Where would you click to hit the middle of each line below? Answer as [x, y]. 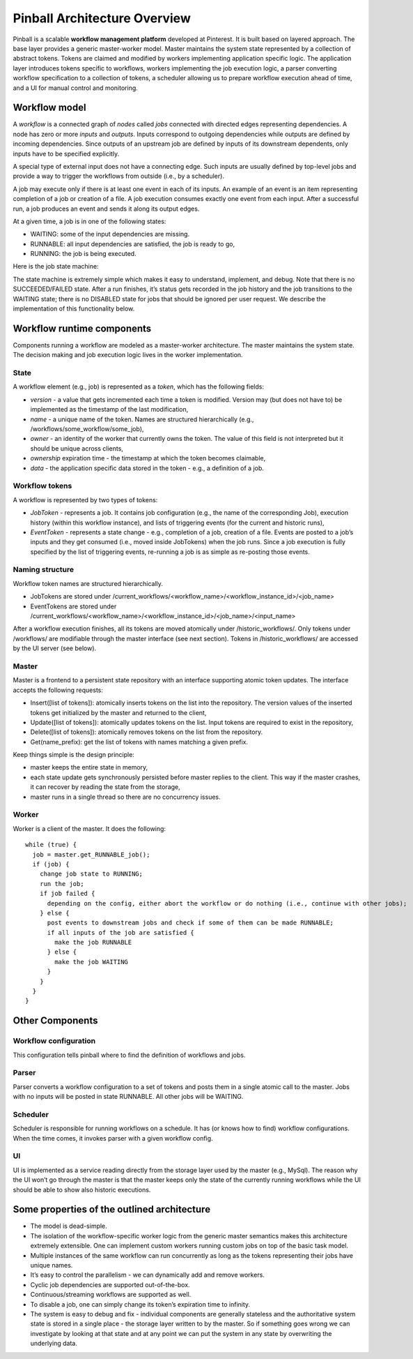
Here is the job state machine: [56, 266]
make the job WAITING [92, 962]
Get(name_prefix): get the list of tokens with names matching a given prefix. [139, 742]
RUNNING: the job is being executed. [83, 254]
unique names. [52, 1266]
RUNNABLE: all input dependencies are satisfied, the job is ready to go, [133, 243]
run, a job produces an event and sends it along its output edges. [106, 209]
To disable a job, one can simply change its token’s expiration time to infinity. [140, 1304]
